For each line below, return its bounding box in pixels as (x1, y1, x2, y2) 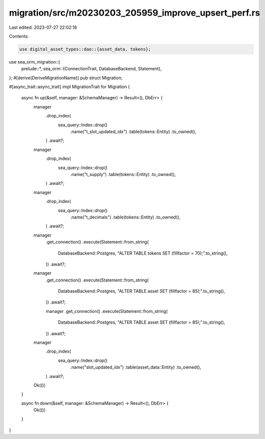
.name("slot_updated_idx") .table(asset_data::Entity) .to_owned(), (70, 364, 201, 370)
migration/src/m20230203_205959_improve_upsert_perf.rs (9, 7, 260, 18)
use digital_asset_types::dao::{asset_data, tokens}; (19, 46, 151, 52)
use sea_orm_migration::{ (9, 59, 61, 65)
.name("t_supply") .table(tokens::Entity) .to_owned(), (70, 171, 176, 177)
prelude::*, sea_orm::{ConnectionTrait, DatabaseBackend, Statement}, (21, 66, 162, 72)
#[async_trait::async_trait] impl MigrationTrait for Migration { (9, 84, 130, 90)
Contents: (9, 33, 29, 39)
